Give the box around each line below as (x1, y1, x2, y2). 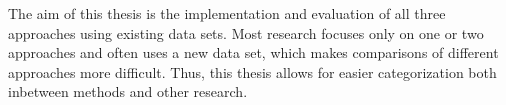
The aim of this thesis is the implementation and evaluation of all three (8, 3, 446, 23)
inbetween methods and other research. (8, 81, 248, 102)
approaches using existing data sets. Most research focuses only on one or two (8, 22, 484, 43)
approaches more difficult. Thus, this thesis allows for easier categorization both (8, 61, 497, 82)
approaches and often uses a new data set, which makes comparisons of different (8, 42, 499, 63)
